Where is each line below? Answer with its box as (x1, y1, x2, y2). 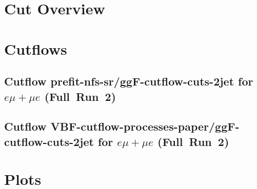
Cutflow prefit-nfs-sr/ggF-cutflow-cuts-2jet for (4, 73, 253, 89)
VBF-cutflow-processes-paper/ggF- (50, 118, 240, 134)
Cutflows (4, 38, 67, 59)
